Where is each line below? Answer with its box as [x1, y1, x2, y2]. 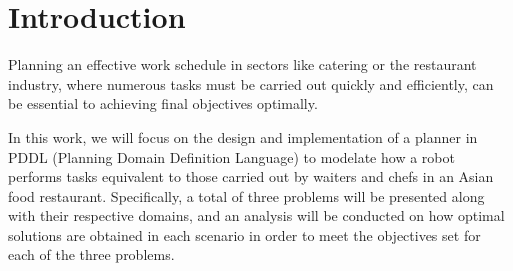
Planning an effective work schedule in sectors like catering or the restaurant [8, 54, 477, 75]
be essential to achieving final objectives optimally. [8, 93, 318, 114]
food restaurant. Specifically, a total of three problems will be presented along [8, 185, 485, 206]
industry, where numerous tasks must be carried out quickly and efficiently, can [8, 73, 494, 94]
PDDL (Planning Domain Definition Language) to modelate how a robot [8, 146, 455, 167]
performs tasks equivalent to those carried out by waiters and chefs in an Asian [8, 166, 494, 187]
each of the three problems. [8, 244, 175, 265]
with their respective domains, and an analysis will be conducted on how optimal [8, 205, 505, 226]
